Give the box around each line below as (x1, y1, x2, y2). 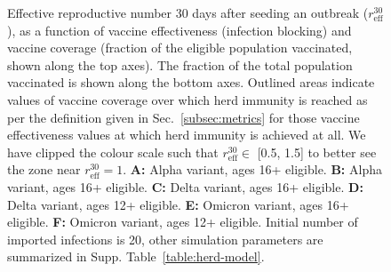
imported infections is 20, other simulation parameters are (7, 229, 323, 248)
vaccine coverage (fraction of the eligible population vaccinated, (7, 38, 353, 57)
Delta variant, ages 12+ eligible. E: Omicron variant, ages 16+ (7, 195, 349, 213)
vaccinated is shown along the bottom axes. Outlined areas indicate (7, 73, 375, 92)
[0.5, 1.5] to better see (257, 142, 377, 161)
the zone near (7, 160, 81, 179)
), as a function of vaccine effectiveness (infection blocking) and (7, 20, 352, 39)
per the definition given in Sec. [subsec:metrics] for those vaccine (7, 108, 360, 126)
